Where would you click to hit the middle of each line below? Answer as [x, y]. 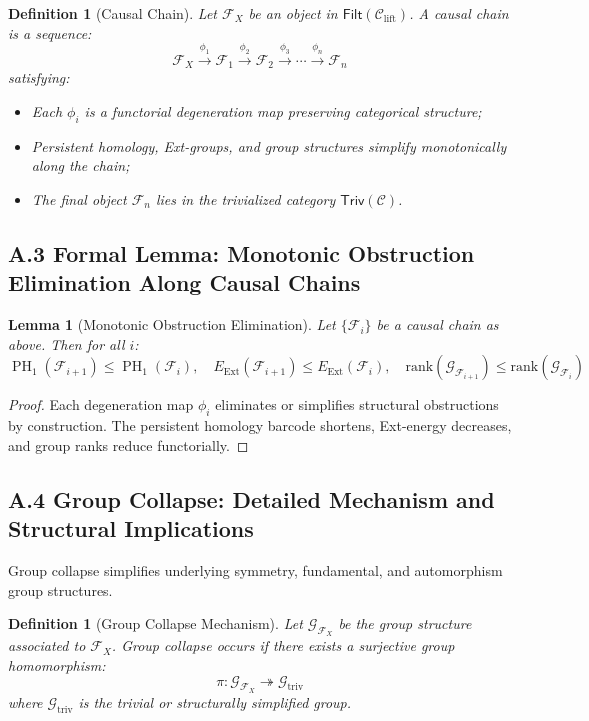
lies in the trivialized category [245, 198]
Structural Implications [131, 528]
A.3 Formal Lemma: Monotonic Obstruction [241, 252]
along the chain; [80, 165]
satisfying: [39, 77]
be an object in [293, 13]
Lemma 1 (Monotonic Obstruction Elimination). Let [172, 324]
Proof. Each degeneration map [101, 404]
